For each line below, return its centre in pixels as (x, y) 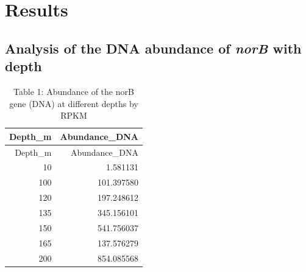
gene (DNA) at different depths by (74, 103)
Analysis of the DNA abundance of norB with (153, 48)
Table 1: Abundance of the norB (74, 91)
